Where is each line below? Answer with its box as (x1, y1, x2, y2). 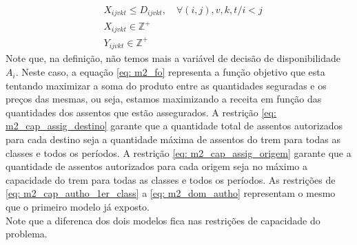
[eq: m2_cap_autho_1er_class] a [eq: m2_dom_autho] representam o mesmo (6, 186, 336, 200)
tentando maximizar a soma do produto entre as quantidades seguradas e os (6, 78, 327, 92)
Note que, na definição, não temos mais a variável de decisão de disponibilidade (6, 51, 341, 65)
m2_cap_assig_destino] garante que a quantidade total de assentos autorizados (6, 118, 343, 133)
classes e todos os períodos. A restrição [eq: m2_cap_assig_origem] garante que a (6, 145, 351, 160)
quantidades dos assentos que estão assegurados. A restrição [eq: (6, 105, 276, 119)
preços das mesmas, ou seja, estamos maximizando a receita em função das (6, 92, 322, 106)
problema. (6, 226, 48, 241)
